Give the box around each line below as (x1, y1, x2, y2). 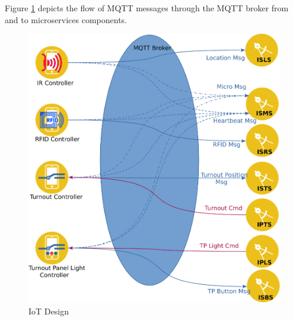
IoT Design (28, 304, 69, 317)
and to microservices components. (5, 13, 128, 26)
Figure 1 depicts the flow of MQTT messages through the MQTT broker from (5, 2, 289, 14)
